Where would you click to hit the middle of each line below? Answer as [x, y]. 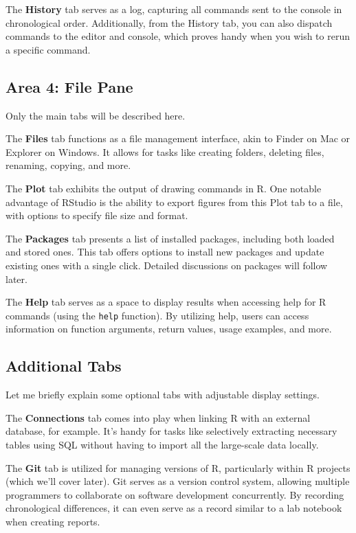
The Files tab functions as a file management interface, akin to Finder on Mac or [178, 138]
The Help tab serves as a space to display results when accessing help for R [166, 302]
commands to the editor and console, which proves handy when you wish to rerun [178, 36]
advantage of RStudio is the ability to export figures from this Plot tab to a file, [174, 202]
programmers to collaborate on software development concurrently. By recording [175, 494]
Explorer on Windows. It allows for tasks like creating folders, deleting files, [165, 151]
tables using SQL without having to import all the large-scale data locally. [162, 444]
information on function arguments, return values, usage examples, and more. [169, 329]
